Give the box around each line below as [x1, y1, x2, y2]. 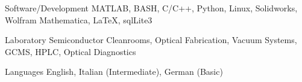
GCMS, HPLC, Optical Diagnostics [5, 45, 136, 57]
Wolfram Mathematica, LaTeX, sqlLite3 [5, 13, 153, 26]
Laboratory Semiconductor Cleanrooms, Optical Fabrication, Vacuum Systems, [5, 34, 297, 46]
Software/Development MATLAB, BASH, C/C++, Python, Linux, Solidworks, [5, 2, 298, 14]
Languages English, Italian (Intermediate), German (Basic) [5, 65, 223, 78]
